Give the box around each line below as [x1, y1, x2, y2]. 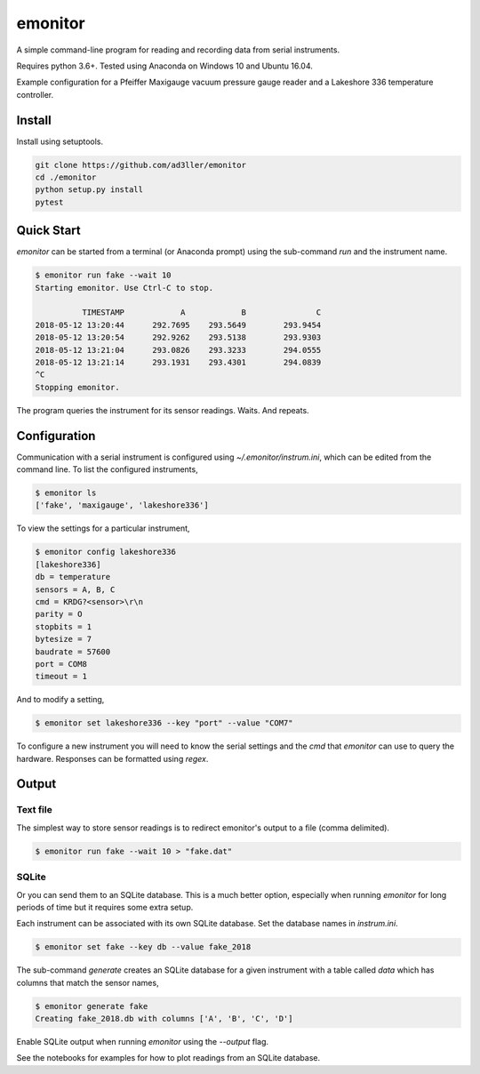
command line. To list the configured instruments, [16, 464, 199, 475]
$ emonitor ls [35, 488, 97, 498]
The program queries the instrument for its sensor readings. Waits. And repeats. [16, 405, 310, 415]
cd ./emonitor [35, 172, 97, 182]
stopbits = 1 [35, 621, 92, 631]
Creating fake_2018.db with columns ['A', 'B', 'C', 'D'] [35, 1014, 293, 1024]
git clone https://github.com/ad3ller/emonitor [35, 160, 246, 170]
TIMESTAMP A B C [81, 308, 322, 317]
